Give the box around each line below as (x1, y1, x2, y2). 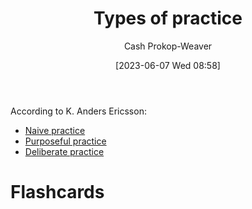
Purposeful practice (24, 135, 107, 147)
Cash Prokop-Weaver (123, 40, 213, 52)
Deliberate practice (24, 145, 105, 157)
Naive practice (24, 124, 86, 136)
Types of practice (93, 7, 243, 30)
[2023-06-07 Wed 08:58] (115, 59, 221, 71)
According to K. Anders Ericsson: (10, 105, 147, 117)
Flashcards (10, 181, 105, 204)
